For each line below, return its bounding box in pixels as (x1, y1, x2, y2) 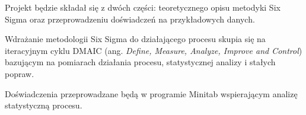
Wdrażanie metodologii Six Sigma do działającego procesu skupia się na (5, 33, 266, 45)
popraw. (5, 67, 34, 79)
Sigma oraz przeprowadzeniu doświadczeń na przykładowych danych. (5, 12, 255, 25)
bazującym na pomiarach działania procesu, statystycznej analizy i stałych (5, 56, 276, 68)
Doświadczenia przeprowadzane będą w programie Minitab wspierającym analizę (5, 87, 298, 100)
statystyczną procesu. (5, 99, 82, 111)
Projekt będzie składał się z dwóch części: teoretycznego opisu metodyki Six (5, 1, 280, 13)
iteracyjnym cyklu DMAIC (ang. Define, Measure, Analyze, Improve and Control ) (5, 44, 302, 56)
